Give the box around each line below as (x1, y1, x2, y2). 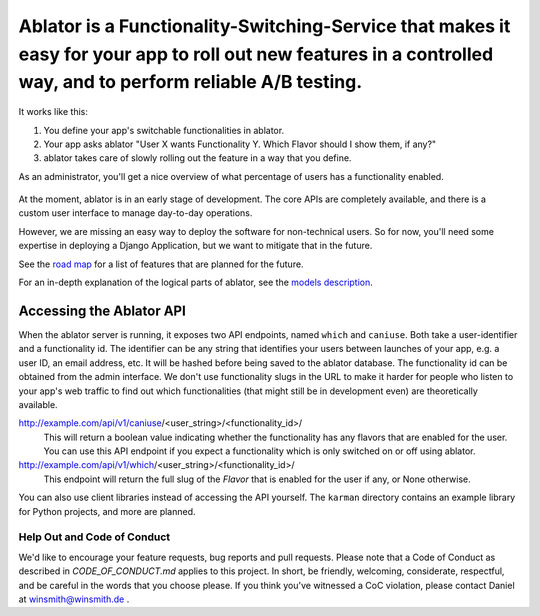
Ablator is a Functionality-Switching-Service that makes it (18, 15, 511, 37)
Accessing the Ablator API (18, 302, 187, 319)
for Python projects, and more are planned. (18, 505, 196, 517)
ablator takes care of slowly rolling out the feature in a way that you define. (43, 152, 352, 164)
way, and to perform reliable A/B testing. (18, 71, 363, 94)
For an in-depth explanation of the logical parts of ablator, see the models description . (18, 276, 374, 289)
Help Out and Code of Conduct (18, 530, 171, 544)
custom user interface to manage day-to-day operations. (18, 207, 253, 219)
